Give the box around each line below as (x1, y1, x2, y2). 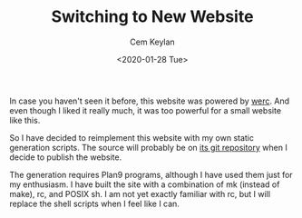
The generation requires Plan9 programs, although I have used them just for (9, 169, 293, 180)
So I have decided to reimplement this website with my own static (9, 132, 254, 143)
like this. (9, 114, 41, 125)
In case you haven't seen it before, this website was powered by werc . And (9, 95, 290, 106)
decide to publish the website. (9, 152, 122, 163)
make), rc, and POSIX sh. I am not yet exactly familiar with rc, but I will (9, 188, 270, 199)
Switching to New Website (51, 6, 254, 27)
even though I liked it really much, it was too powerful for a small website (9, 104, 282, 115)
